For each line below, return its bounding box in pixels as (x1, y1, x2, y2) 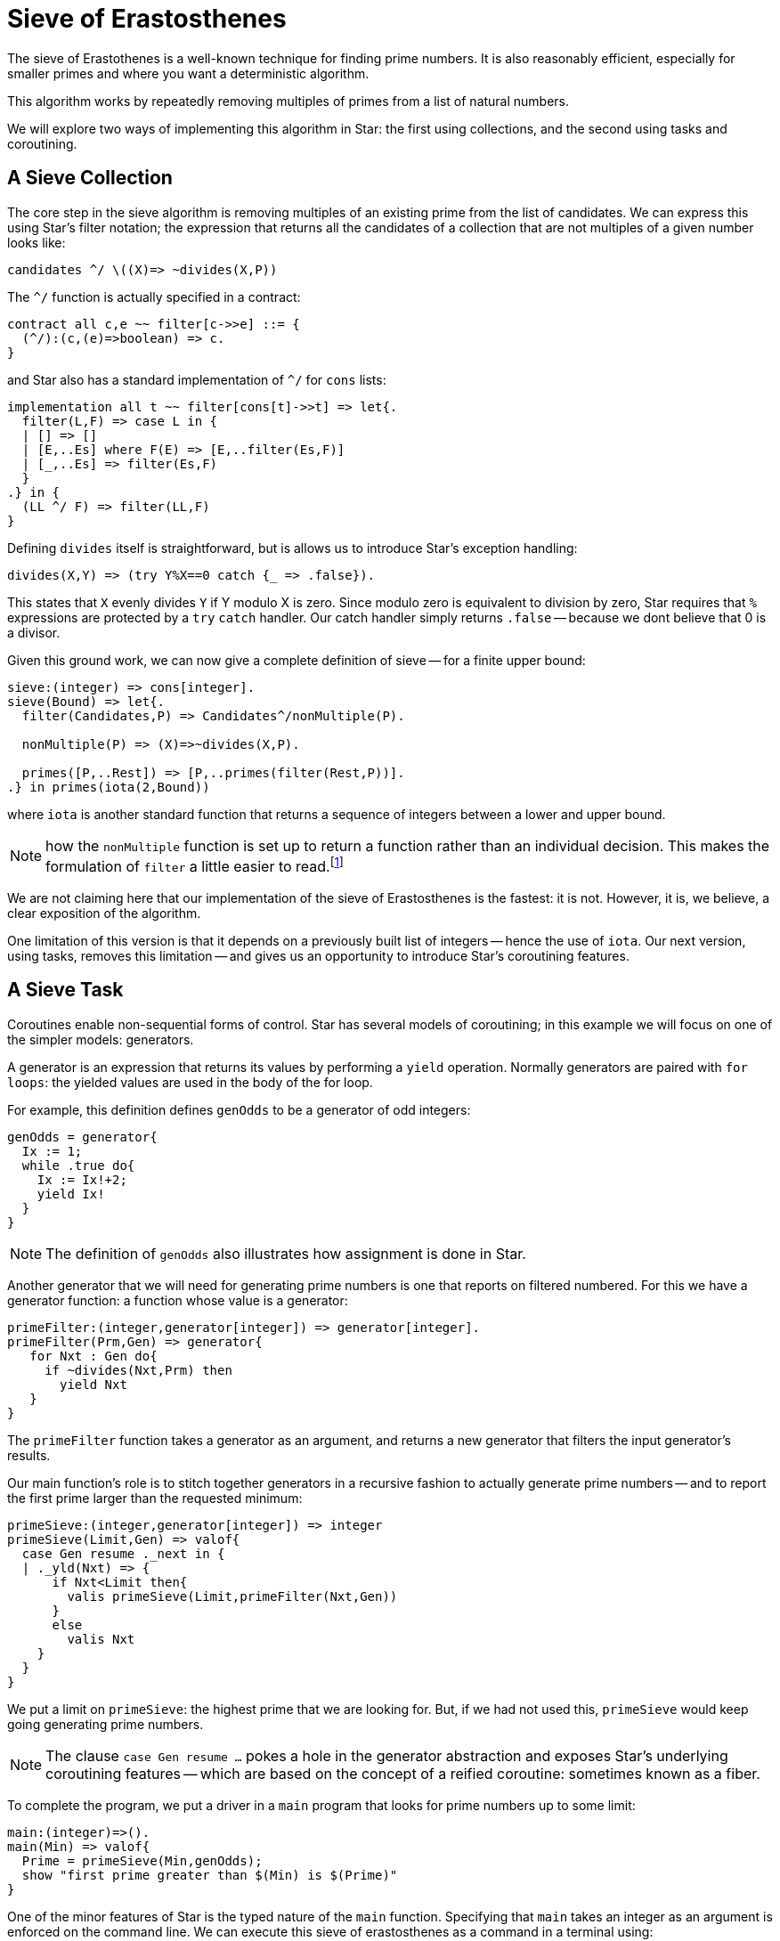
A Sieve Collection (7, 166, 173, 190)
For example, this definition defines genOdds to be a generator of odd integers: (7, 1101, 471, 1117)
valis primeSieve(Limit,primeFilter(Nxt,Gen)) (67, 1588, 398, 1604)
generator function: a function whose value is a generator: (7, 1292, 348, 1308)
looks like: (7, 234, 66, 250)
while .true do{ (21, 1157, 135, 1173)
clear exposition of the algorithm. (7, 905, 201, 921)
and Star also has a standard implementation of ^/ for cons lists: (7, 371, 386, 387)
